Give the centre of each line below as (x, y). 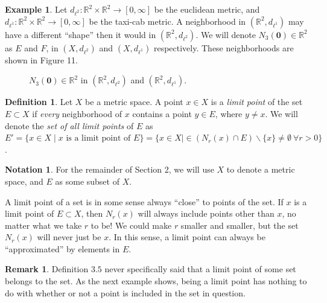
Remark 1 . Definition (47, 269)
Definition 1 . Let (39, 102)
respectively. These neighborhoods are (224, 47)
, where (229, 113)
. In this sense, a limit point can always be (187, 237)
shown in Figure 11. (41, 59)
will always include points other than (206, 213)
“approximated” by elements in (62, 248)
